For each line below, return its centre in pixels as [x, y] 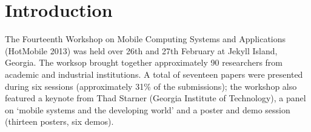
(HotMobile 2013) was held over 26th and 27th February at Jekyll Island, [141, 50]
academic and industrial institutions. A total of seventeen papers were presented [154, 74]
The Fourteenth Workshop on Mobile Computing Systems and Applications [145, 39]
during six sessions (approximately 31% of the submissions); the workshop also [151, 86]
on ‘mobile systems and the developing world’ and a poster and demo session [148, 109]
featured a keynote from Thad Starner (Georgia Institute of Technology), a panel [155, 98]
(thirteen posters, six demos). [59, 121]
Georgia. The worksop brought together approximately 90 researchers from [144, 62]
